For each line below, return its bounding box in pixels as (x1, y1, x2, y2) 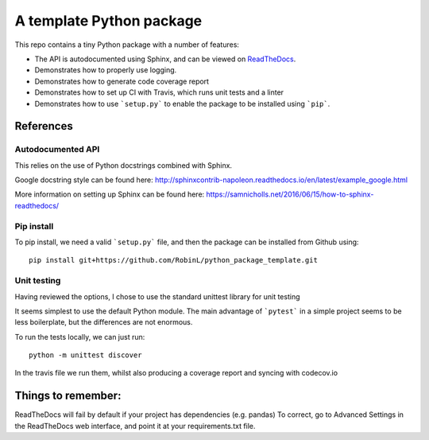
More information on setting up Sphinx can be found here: (14, 189, 205, 199)
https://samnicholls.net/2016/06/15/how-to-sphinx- (206, 189, 374, 199)
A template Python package (14, 12, 203, 29)
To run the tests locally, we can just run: (14, 332, 145, 341)
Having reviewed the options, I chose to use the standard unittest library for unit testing (14, 291, 300, 302)
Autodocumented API (14, 144, 100, 155)
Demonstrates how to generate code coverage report (34, 76, 210, 86)
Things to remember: (14, 389, 122, 403)
